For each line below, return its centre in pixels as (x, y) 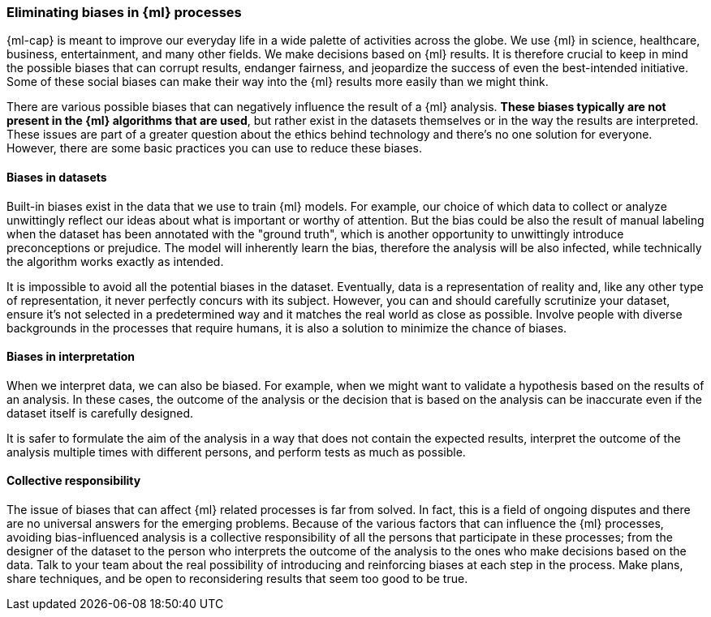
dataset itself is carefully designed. (100, 413)
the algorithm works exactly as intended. (115, 261)
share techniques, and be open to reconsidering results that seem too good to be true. (237, 579)
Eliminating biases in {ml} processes (124, 12)
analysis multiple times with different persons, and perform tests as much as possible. (236, 452)
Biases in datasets (57, 177)
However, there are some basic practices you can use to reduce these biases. (214, 148)
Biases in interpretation (71, 357)
